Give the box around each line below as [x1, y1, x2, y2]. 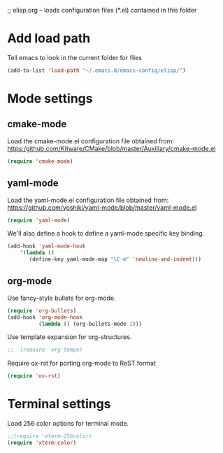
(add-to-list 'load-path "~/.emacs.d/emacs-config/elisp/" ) [7, 66, 187, 74]
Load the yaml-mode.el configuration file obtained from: [7, 196, 169, 204]
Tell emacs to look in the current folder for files [7, 53, 142, 62]
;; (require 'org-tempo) [7, 346, 82, 354]
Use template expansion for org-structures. [7, 333, 132, 341]
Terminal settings [7, 396, 111, 412]
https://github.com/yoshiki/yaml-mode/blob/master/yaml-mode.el [7, 203, 197, 212]
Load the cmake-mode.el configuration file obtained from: [7, 136, 175, 145]
